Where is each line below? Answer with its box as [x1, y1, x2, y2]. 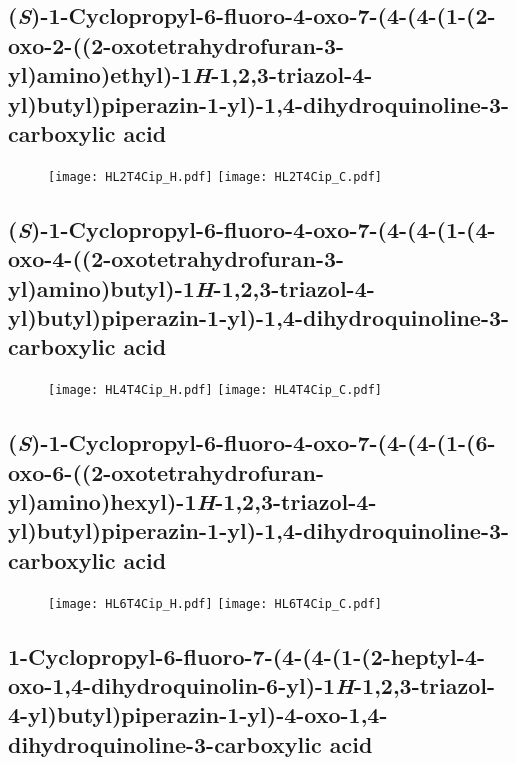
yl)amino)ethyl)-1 [8, 59, 193, 90]
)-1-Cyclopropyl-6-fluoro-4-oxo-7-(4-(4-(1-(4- [31, 213, 496, 244]
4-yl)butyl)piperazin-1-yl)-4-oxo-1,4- [8, 699, 388, 730]
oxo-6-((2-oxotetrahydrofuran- [8, 456, 324, 487]
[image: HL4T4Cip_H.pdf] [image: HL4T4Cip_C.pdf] [48, 383, 382, 398]
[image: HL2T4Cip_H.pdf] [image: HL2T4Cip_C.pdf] [48, 169, 382, 184]
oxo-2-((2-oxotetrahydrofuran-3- [8, 29, 345, 60]
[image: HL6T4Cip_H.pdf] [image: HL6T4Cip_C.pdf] [48, 596, 382, 611]
